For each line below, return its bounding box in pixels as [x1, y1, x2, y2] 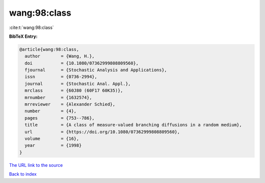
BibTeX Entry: [9, 33, 38, 39]
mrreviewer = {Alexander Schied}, [25, 102, 115, 107]
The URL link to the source [9, 162, 63, 168]
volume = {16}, [25, 136, 79, 141]
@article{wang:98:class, [19, 47, 79, 52]
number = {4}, [25, 108, 77, 114]
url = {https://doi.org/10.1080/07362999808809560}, [25, 129, 180, 134]
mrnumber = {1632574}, [25, 95, 92, 100]
